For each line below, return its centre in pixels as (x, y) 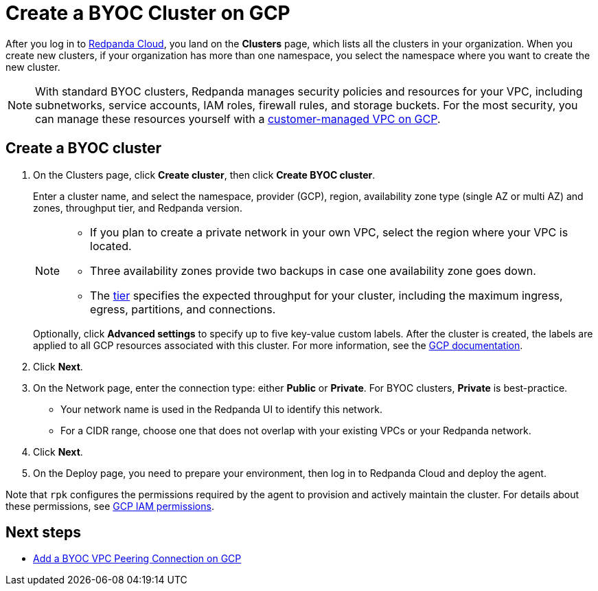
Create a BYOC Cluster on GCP (148, 13)
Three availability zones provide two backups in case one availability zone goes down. (313, 270)
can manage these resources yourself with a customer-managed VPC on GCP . (238, 119)
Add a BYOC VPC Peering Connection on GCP (137, 559)
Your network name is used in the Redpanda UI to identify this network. (221, 409)
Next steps (43, 533)
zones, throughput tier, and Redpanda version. (138, 208)
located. (111, 246)
